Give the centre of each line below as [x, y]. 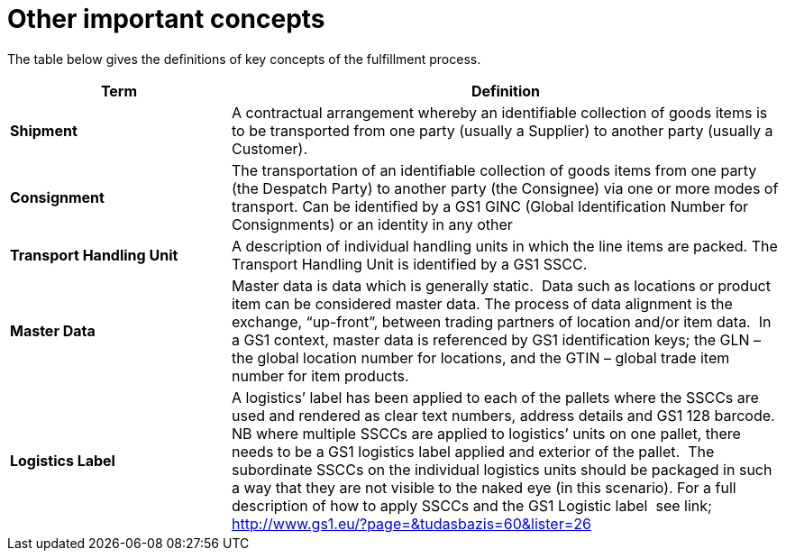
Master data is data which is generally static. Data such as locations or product [501, 285]
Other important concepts [166, 19]
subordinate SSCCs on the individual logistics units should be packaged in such [502, 469]
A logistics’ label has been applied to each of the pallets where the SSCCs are [495, 397]
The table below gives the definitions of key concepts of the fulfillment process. [244, 59]
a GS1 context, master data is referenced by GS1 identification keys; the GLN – [496, 339]
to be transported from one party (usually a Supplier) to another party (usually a [502, 130]
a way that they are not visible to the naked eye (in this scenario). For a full [484, 487]
